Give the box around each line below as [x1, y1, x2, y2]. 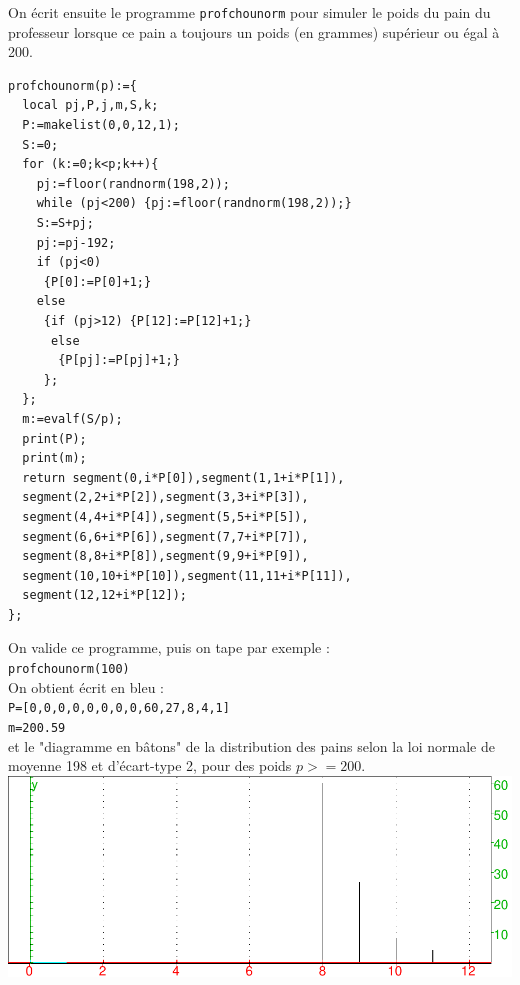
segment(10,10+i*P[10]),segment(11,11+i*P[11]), [22, 568, 352, 583]
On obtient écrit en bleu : [8, 676, 164, 697]
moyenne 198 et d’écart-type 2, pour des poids [8, 755, 292, 776]
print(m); [22, 451, 87, 466]
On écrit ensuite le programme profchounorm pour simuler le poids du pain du [8, 2, 491, 22]
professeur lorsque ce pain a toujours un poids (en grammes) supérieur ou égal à [8, 21, 500, 42]
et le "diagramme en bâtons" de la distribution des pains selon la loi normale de [8, 735, 495, 756]
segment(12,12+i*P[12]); [22, 588, 187, 603]
